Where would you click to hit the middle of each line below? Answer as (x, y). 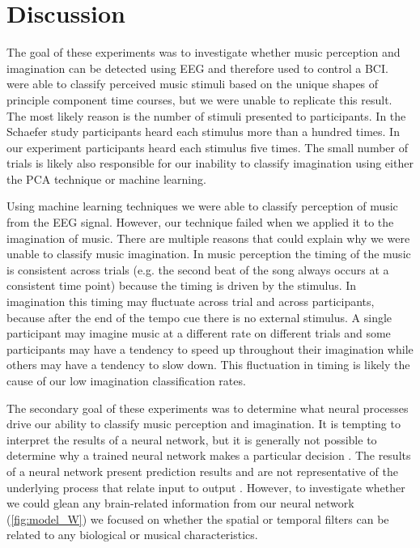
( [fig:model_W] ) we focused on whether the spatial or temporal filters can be (198, 518)
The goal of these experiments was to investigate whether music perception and (204, 52)
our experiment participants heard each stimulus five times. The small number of (208, 147)
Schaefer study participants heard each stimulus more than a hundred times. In (203, 132)
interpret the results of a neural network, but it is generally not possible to (192, 439)
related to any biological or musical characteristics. (132, 535)
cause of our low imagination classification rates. (126, 380)
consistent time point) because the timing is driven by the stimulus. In (182, 285)
